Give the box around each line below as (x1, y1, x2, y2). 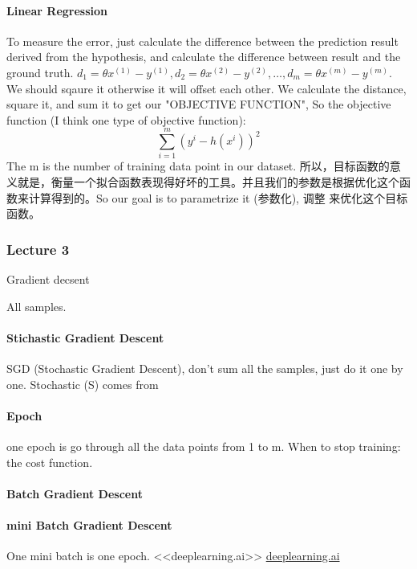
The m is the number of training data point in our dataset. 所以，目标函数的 (6, 158, 390, 174)
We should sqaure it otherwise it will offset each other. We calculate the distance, (6, 80, 407, 96)
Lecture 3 (6, 239, 70, 259)
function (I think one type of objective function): (6, 111, 246, 128)
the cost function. (6, 453, 93, 470)
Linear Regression (6, 2, 107, 18)
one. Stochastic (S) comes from (6, 375, 159, 392)
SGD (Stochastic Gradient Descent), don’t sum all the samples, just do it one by (6, 360, 403, 377)
